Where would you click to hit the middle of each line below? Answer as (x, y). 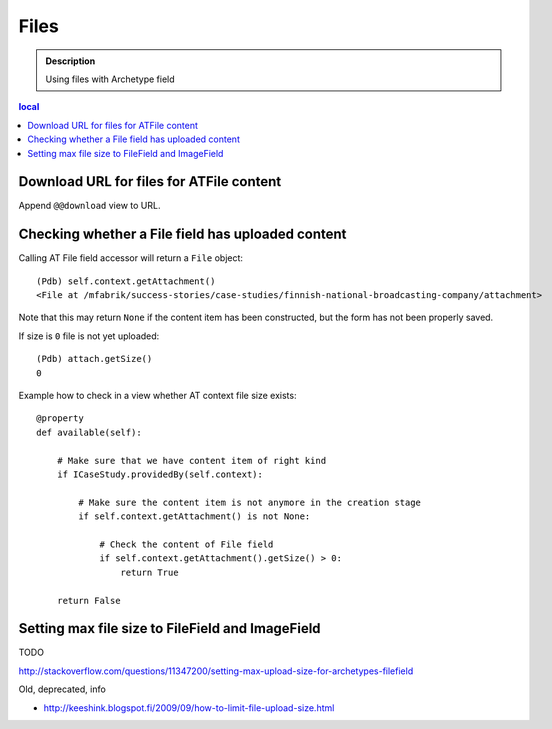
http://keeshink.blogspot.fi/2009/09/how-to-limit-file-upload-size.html (189, 707)
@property (60, 418)
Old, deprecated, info (62, 689)
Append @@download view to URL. (89, 206)
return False (88, 600)
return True (149, 572)
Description (70, 61)
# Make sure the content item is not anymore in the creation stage (250, 502)
